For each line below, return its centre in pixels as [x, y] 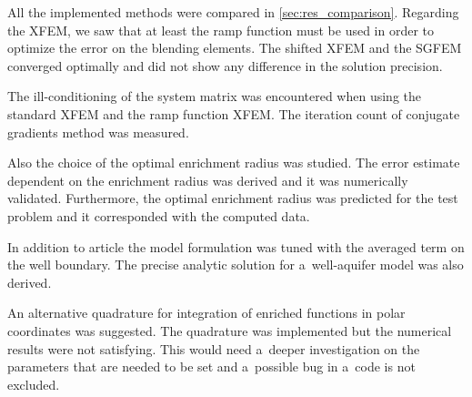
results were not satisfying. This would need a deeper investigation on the [214, 348]
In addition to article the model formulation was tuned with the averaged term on [236, 246]
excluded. [34, 384]
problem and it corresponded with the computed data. [159, 215]
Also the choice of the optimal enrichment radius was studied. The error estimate [234, 163]
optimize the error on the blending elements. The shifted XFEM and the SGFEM [235, 48]
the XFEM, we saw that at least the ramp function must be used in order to [221, 30]
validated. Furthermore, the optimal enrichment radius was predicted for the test [233, 198]
